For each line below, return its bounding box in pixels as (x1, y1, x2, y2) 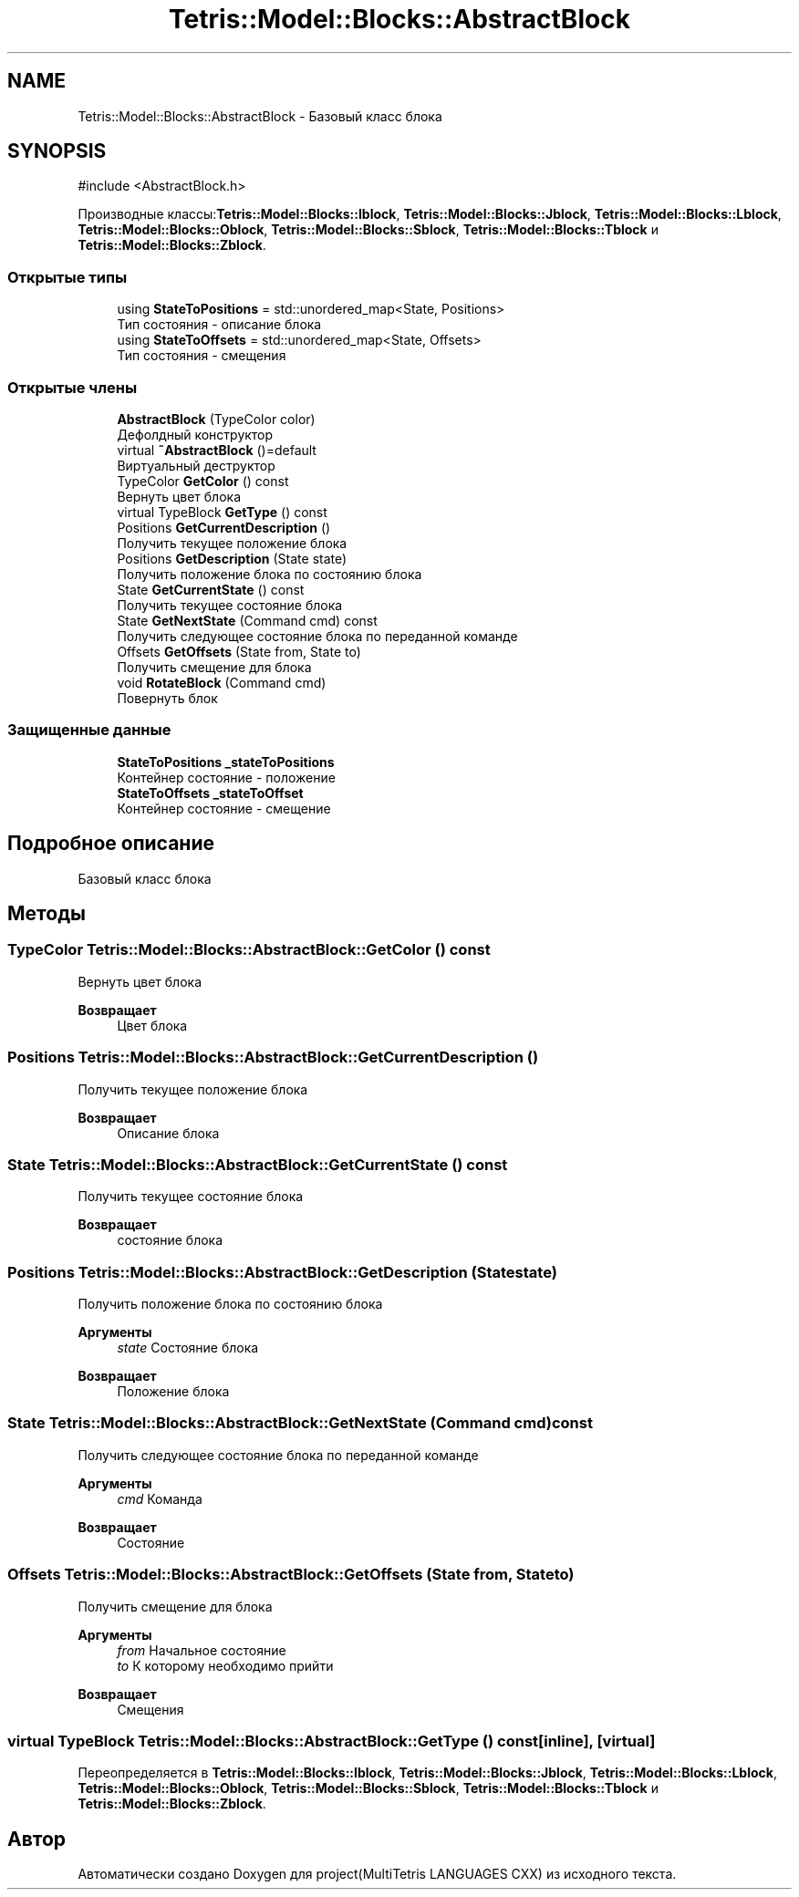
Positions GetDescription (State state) (117, 550, 348, 566)
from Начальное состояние (117, 1642, 286, 1658)
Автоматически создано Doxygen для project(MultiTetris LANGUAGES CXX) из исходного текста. (78, 1866, 677, 1882)
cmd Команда (117, 1490, 202, 1507)
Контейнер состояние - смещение (117, 800, 331, 816)
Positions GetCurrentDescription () (117, 519, 331, 535)
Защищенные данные (7, 720, 171, 740)
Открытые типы (7, 267, 128, 286)
